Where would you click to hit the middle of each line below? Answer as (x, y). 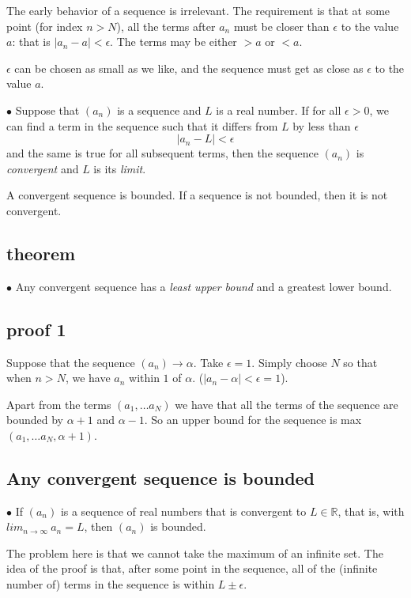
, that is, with (371, 511)
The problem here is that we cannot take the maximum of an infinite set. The (195, 553)
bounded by (35, 420)
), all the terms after (166, 26)
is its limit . (120, 168)
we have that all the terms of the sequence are (287, 404)
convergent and (43, 168)
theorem (41, 253)
